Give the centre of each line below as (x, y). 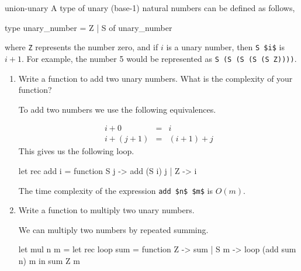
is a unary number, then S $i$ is (225, 47)
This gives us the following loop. (76, 151)
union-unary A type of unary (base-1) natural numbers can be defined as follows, (150, 8)
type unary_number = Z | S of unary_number (89, 27)
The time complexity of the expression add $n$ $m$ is (115, 190)
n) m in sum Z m (49, 260)
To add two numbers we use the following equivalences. (117, 109)
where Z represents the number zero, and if (82, 47)
